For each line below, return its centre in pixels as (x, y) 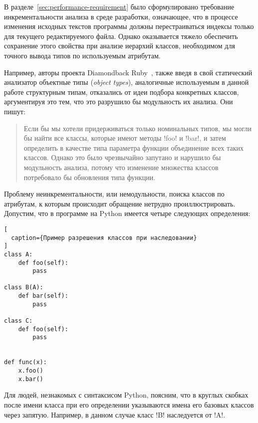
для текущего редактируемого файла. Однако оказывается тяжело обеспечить (121, 36)
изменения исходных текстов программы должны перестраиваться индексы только (129, 26)
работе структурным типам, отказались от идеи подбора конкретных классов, (122, 92)
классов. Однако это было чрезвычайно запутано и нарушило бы (122, 157)
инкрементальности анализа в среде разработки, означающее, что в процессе (121, 16)
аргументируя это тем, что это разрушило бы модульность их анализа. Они (119, 102)
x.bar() (31, 379)
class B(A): (24, 288)
